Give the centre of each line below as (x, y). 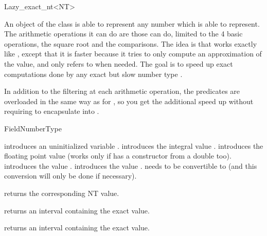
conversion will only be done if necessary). (70, 176)
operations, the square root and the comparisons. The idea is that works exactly (131, 43)
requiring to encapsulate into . (52, 111)
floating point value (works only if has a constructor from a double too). (118, 156)
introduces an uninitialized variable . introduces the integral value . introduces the (134, 145)
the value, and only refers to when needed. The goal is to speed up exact (119, 63)
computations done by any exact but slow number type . (93, 74)
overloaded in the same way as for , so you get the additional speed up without (129, 101)
